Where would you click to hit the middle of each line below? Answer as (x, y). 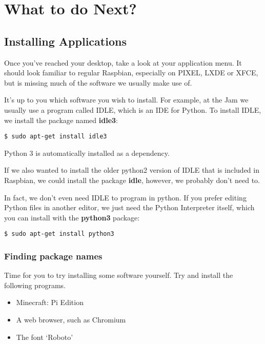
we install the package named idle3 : (61, 120)
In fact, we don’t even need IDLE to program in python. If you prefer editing (125, 197)
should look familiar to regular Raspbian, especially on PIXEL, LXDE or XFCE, (131, 73)
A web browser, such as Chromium (71, 320)
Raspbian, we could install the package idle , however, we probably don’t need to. (132, 180)
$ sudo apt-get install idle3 (56, 137)
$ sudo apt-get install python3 (59, 234)
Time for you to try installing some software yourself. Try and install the (119, 275)
